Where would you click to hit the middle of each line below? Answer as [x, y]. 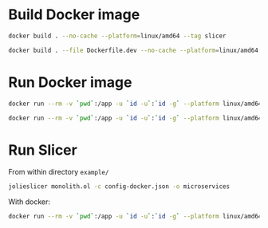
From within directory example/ [59, 172]
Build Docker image [74, 15]
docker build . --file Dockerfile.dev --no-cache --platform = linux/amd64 [134, 50]
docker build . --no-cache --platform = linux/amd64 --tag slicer [117, 36]
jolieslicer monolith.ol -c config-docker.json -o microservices [119, 187]
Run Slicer [43, 150]
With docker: [29, 202]
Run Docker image [70, 82]
